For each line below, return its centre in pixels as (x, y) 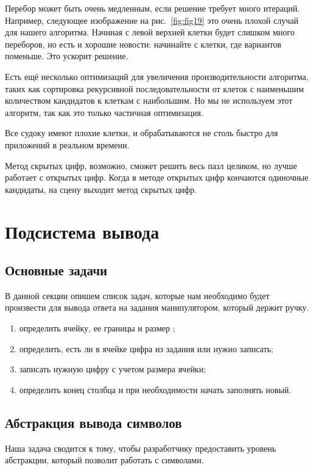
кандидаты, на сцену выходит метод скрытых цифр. (101, 189)
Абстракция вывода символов (93, 422)
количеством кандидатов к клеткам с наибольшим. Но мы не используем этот (149, 100)
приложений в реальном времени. (67, 144)
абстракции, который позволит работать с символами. (104, 460)
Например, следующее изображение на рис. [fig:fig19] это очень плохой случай (152, 20)
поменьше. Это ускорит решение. (67, 56)
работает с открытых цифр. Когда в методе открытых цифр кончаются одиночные (157, 177)
